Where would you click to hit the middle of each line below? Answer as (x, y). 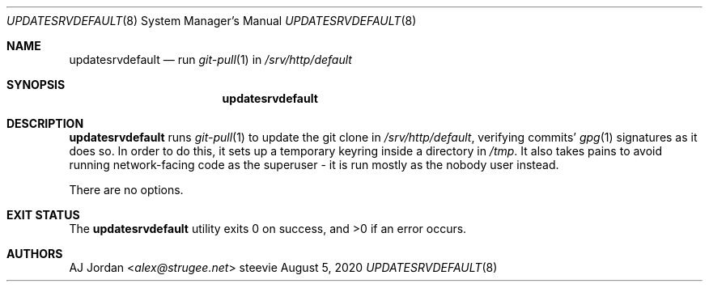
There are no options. (126, 190)
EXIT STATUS (43, 215)
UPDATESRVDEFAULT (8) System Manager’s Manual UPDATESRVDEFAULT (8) (212, 21)
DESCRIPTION (45, 123)
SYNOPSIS (36, 85)
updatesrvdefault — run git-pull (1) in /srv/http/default (210, 59)
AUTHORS (35, 254)
